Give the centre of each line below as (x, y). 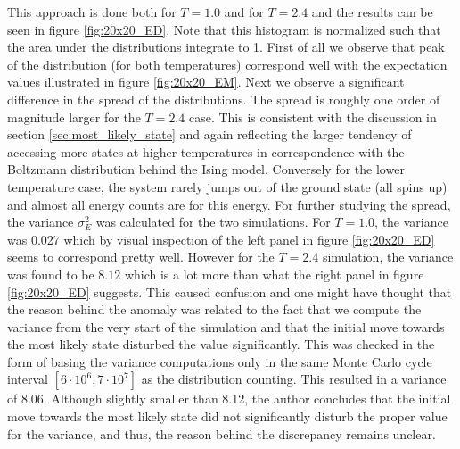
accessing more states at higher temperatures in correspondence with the (206, 151)
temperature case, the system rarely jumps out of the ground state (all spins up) (227, 186)
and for (244, 12)
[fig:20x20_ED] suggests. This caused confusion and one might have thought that (230, 291)
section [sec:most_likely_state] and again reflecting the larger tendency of (209, 134)
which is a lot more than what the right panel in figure (274, 274)
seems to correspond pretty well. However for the (141, 257)
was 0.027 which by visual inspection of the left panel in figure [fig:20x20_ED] (221, 239)
